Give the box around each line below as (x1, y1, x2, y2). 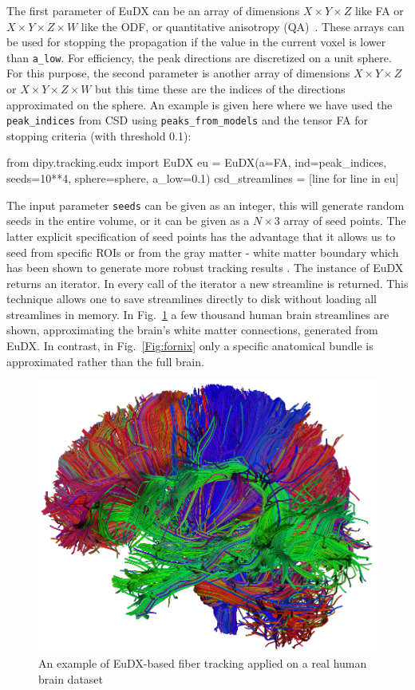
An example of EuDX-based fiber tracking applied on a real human (38, 655, 367, 672)
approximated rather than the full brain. (6, 353, 204, 369)
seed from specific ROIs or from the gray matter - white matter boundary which (6, 243, 399, 260)
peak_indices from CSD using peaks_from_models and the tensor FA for (6, 112, 368, 128)
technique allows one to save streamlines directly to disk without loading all (6, 290, 377, 307)
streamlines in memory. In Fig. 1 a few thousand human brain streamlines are (6, 306, 389, 322)
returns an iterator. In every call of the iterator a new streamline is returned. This (6, 274, 409, 291)
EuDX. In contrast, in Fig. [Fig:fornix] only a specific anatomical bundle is (6, 337, 373, 354)
